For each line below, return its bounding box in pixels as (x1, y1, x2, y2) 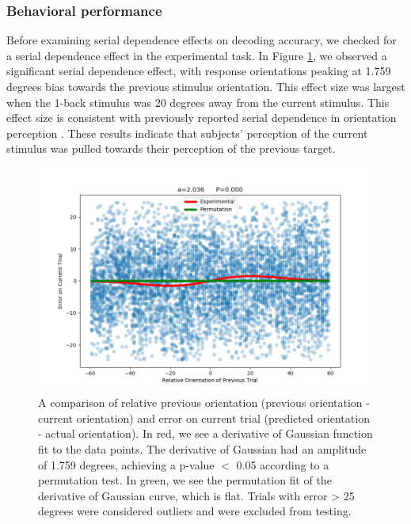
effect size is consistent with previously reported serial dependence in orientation (6, 109, 397, 126)
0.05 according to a (236, 456, 329, 473)
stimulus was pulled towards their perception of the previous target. (6, 140, 336, 157)
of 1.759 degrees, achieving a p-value (38, 456, 215, 473)
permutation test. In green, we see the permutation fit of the (38, 472, 332, 488)
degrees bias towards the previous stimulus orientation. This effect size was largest (6, 78, 405, 94)
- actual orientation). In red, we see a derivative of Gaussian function (38, 425, 373, 442)
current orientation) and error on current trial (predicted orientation (38, 409, 370, 426)
